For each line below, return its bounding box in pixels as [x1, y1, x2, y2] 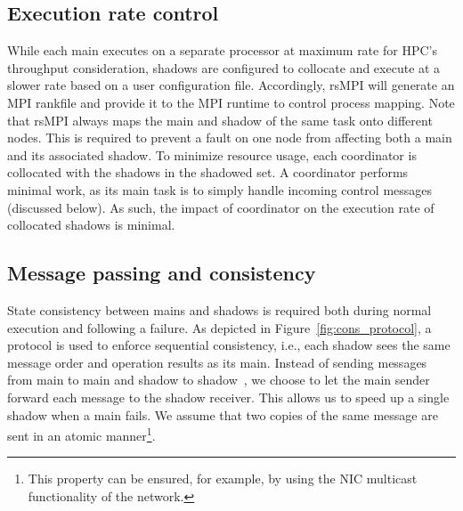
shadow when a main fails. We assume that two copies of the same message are [7, 405, 438, 424]
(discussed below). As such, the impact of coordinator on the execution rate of [7, 198, 435, 216]
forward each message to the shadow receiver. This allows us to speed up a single [7, 387, 450, 406]
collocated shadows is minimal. [7, 215, 175, 234]
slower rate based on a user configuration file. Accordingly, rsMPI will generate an [7, 76, 455, 94]
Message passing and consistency [7, 259, 316, 287]
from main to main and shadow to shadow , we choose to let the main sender [7, 370, 430, 389]
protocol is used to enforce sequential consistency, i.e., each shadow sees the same [7, 336, 451, 354]
